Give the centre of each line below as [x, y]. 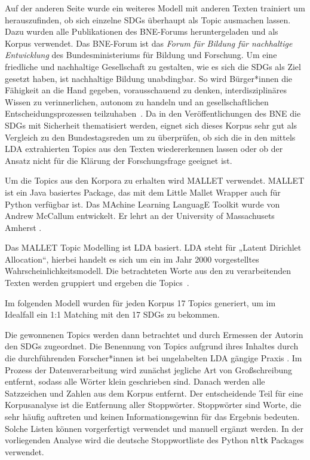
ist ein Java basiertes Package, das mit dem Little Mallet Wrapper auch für [143, 192]
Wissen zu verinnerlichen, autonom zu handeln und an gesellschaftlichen [137, 101]
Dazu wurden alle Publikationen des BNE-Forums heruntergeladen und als [142, 31]
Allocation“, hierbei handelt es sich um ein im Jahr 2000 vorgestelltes [132, 259]
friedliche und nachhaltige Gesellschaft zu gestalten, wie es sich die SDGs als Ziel [153, 66]
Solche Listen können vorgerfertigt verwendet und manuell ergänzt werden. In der [154, 428]
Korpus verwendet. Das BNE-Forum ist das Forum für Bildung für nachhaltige [149, 43]
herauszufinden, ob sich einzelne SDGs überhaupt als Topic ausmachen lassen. [148, 19]
